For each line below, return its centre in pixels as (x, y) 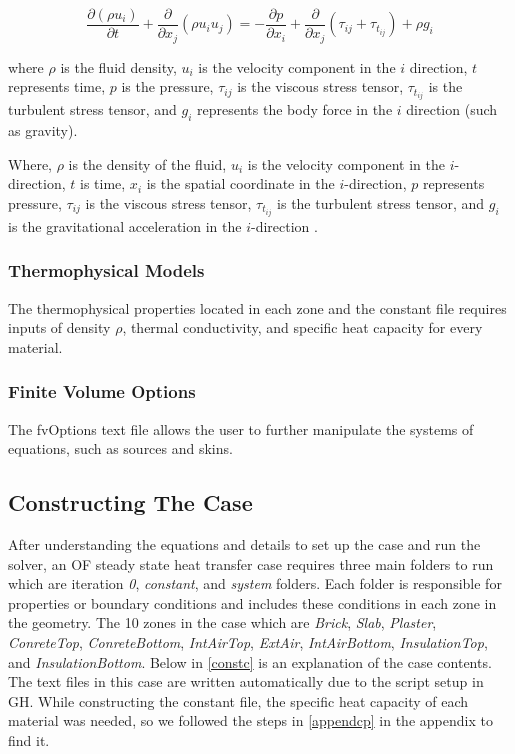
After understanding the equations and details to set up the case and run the (244, 544)
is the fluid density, (118, 66)
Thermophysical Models (106, 270)
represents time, (57, 86)
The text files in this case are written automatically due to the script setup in (246, 681)
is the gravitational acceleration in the (125, 225)
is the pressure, (167, 86)
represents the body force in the (295, 109)
